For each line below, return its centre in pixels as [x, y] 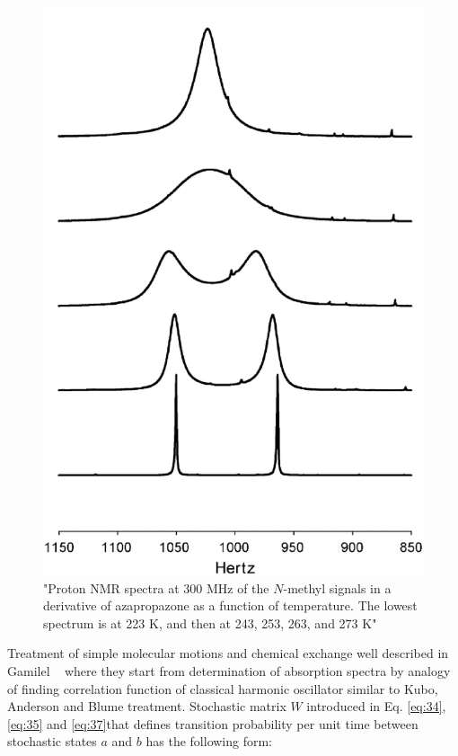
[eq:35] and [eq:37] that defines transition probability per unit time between [213, 723]
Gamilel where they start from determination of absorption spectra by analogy [229, 670]
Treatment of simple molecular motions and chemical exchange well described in [228, 653]
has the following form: [209, 741]
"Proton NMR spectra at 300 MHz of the [156, 587]
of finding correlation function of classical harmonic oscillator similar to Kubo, [223, 688]
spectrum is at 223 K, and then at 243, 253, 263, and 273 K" [210, 623]
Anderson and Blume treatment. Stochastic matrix [147, 706]
